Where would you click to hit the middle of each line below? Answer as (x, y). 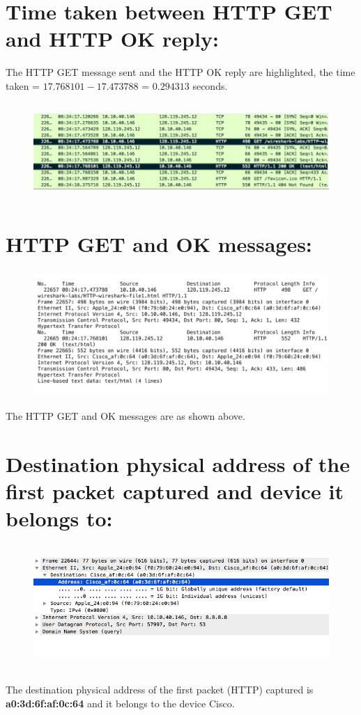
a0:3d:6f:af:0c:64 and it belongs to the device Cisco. (120, 704)
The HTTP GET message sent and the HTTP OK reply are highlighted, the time (180, 72)
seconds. (210, 85)
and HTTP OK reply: (112, 39)
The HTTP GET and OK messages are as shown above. (125, 415)
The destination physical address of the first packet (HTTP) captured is (160, 690)
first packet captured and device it (175, 490)
